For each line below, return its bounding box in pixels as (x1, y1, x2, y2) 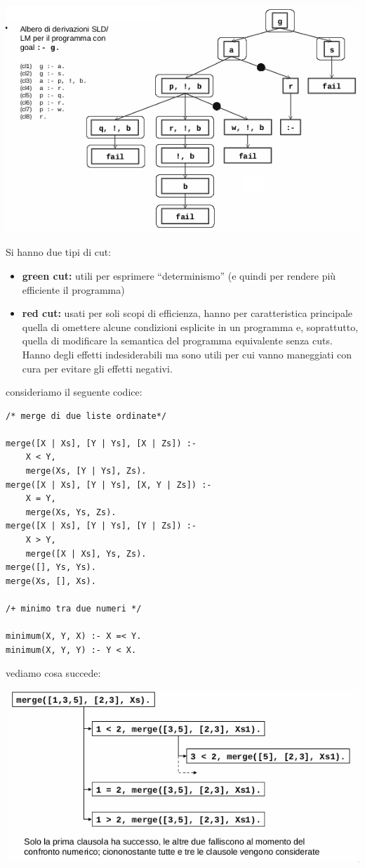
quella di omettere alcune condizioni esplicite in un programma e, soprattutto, (22, 319, 359, 334)
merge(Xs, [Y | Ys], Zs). (25, 466, 147, 477)
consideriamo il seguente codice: (6, 384, 142, 399)
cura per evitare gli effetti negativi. (22, 361, 173, 375)
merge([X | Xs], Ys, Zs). (25, 548, 147, 559)
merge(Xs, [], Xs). (6, 576, 96, 586)
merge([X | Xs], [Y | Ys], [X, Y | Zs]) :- (6, 479, 212, 490)
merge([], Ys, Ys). (6, 562, 96, 573)
